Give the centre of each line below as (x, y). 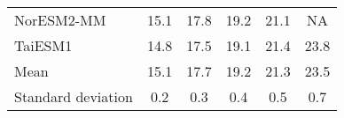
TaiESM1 (43, 45)
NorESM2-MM (60, 20)
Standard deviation (74, 96)
